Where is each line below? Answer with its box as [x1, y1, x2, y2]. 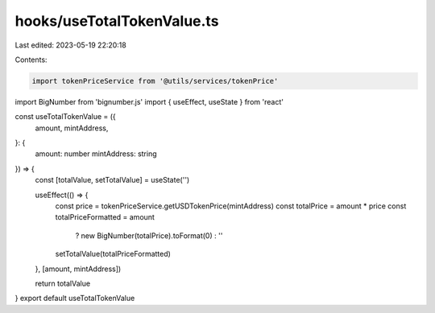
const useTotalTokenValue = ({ [14, 112, 116, 121]
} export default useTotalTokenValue [14, 294, 135, 303]
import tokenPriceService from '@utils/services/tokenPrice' [31, 76, 279, 85]
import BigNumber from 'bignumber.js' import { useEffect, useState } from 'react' [14, 97, 284, 106]
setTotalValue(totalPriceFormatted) [55, 249, 171, 259]
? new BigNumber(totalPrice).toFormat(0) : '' [75, 230, 223, 241]
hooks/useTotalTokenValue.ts [14, 12, 219, 30]
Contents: [14, 55, 48, 64]
